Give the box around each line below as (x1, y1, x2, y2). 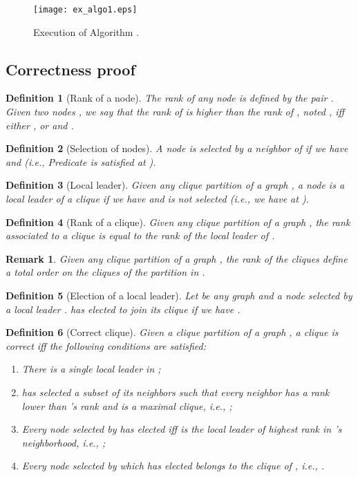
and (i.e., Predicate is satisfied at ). (6, 154, 156, 169)
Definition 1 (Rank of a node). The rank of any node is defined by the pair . (6, 91, 334, 105)
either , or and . (6, 118, 74, 132)
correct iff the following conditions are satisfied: (6, 338, 207, 353)
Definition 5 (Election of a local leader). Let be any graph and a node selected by (6, 288, 352, 302)
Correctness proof (6, 58, 135, 79)
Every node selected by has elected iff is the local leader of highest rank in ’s (21, 422, 342, 436)
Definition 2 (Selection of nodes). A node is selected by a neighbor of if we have (6, 141, 348, 156)
